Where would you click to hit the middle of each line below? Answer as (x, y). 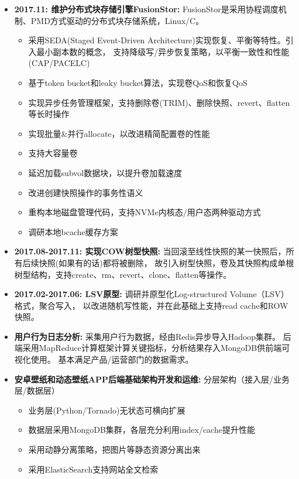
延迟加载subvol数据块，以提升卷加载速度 (105, 172)
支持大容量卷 (53, 153)
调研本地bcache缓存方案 (73, 231)
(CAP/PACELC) (59, 63)
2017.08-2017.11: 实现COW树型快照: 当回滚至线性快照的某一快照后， (150, 251)
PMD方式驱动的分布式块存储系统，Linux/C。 (117, 20)
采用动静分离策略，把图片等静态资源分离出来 (114, 449)
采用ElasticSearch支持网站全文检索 (93, 469)
